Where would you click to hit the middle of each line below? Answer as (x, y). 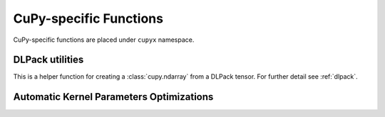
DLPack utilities (48, 60)
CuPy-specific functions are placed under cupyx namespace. (104, 40)
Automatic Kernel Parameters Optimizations (113, 97)
